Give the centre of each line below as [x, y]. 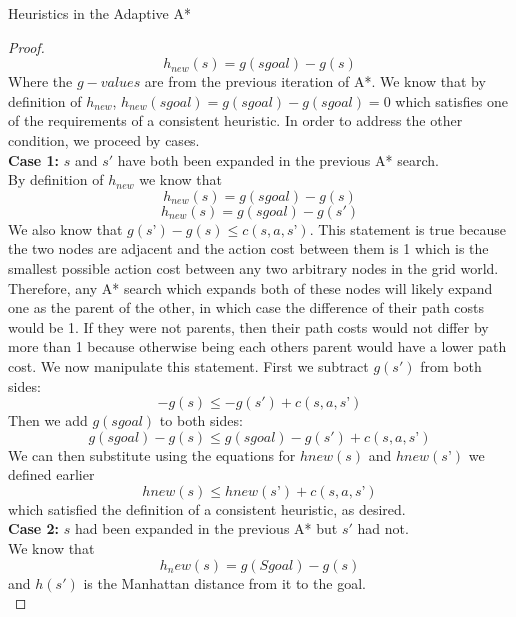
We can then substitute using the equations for [152, 454]
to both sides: [201, 420]
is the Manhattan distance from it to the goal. [224, 582]
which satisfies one [451, 100]
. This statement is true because [408, 228]
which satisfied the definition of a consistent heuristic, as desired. [207, 508]
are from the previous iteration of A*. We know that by [315, 81]
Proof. [26, 46]
